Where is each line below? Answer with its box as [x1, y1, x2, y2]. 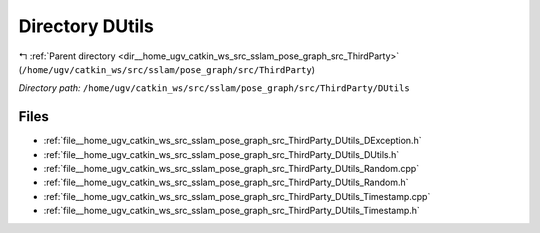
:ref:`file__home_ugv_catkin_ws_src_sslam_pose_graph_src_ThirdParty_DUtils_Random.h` [43, 176, 409, 189]
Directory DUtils [18, 15, 154, 37]
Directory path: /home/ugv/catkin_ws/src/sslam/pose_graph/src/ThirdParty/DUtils [18, 82, 410, 94]
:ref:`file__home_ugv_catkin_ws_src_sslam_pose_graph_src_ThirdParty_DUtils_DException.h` [43, 135, 422, 147]
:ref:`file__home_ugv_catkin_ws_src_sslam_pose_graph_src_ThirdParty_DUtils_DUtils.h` [43, 148, 400, 160]
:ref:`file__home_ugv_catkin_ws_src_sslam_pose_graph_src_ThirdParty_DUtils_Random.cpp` [43, 163, 420, 175]
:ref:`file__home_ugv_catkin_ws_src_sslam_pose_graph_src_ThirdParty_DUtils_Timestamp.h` [43, 205, 420, 217]
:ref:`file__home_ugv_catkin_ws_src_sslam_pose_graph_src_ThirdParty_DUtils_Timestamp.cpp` [43, 190, 431, 202]
